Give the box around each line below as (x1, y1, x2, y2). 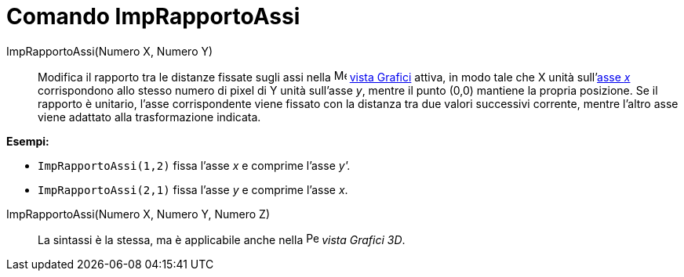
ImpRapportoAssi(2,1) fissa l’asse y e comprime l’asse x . (38, 182, 348, 196)
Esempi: (6, 134, 49, 148)
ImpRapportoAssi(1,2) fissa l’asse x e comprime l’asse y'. (38, 158, 351, 172)
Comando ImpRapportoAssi (6, 3, 300, 30)
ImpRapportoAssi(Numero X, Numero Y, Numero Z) (6, 207, 271, 221)
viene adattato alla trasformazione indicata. (38, 110, 261, 124)
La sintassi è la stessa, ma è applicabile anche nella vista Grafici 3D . (38, 232, 406, 246)
